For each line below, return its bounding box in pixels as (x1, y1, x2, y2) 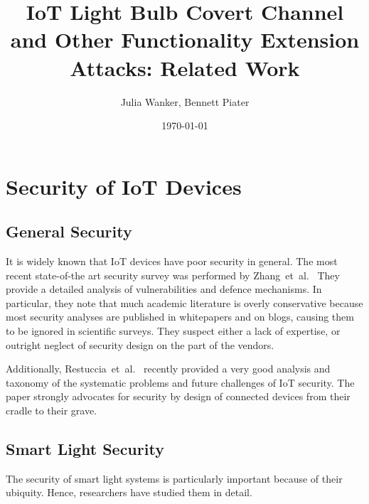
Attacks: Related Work (70, 53, 300, 82)
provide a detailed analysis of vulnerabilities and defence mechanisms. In (6, 282, 322, 296)
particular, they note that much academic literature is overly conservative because (6, 295, 363, 310)
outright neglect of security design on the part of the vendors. (6, 337, 274, 352)
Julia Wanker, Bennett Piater (120, 94, 250, 109)
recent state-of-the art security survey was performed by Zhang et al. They (6, 267, 340, 282)
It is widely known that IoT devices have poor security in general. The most (6, 254, 338, 269)
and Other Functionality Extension (10, 25, 360, 54)
